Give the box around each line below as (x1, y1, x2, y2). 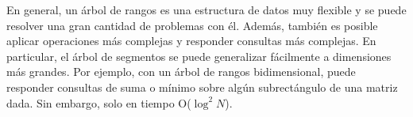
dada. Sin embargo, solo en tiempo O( (6, 94, 191, 111)
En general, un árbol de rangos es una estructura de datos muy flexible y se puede (6, 2, 407, 17)
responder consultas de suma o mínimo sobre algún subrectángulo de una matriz (6, 78, 398, 95)
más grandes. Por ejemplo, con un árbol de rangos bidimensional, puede (6, 63, 356, 80)
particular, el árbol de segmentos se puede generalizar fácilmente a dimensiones (6, 47, 392, 64)
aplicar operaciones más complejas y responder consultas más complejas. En (6, 32, 376, 49)
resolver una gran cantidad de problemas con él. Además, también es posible (6, 17, 378, 33)
